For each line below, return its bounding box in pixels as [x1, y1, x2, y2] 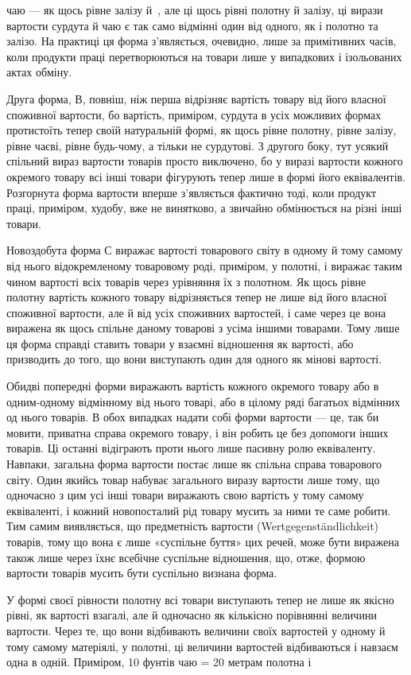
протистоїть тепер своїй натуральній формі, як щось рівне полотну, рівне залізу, [6, 122, 397, 138]
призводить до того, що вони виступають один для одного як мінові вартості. [6, 351, 382, 367]
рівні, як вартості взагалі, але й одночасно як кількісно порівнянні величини [6, 607, 377, 623]
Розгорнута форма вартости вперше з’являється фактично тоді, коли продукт [6, 184, 377, 200]
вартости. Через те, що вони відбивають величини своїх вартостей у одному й [6, 622, 386, 638]
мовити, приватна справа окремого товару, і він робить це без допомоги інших [6, 424, 389, 440]
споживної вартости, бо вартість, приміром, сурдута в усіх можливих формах [6, 106, 382, 122]
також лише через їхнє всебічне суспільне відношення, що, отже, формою [6, 549, 366, 565]
